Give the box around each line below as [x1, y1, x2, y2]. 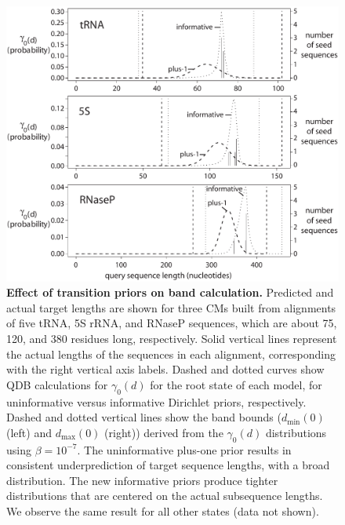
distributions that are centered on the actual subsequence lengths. [6, 487, 323, 504]
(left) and [6, 424, 52, 440]
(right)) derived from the [104, 424, 223, 440]
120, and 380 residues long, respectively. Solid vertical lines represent [6, 330, 337, 347]
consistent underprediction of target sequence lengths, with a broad [6, 457, 330, 473]
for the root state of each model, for [150, 376, 322, 392]
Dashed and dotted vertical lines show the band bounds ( [6, 409, 281, 425]
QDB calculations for [6, 376, 108, 392]
